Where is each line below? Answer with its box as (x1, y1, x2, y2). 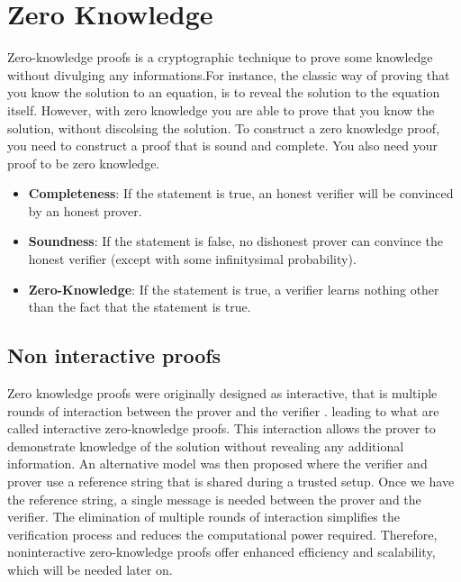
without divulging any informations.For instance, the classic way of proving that (7, 65, 450, 84)
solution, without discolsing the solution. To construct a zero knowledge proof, (7, 118, 440, 137)
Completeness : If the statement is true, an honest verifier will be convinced (28, 184, 454, 203)
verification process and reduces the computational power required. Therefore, (7, 524, 438, 543)
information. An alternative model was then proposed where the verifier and (7, 454, 428, 473)
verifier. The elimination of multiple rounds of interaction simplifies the (7, 507, 400, 526)
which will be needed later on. (7, 559, 173, 578)
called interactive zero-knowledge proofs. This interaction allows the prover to (7, 419, 436, 438)
